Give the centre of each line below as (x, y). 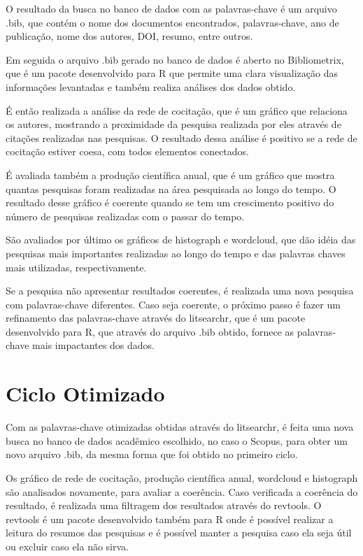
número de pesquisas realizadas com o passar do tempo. (125, 216)
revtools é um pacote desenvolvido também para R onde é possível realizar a (170, 519)
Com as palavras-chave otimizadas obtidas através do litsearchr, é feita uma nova (180, 427)
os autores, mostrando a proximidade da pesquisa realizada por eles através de (173, 124)
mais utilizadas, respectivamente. (76, 267)
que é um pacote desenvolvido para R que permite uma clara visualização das (172, 73)
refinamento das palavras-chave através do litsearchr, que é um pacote (156, 318)
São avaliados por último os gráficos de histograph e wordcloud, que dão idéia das (181, 240)
